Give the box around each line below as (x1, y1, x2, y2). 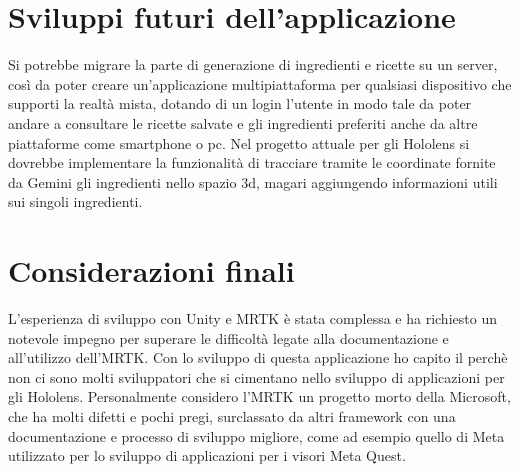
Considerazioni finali (8, 250, 295, 291)
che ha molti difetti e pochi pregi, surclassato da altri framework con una (8, 405, 456, 426)
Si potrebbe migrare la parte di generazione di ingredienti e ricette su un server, (8, 54, 498, 75)
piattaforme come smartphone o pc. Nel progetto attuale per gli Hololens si (8, 132, 470, 153)
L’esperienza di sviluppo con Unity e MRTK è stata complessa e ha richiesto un (8, 308, 497, 328)
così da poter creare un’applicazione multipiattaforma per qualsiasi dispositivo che (8, 73, 512, 94)
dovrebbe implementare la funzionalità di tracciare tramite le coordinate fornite (8, 152, 496, 173)
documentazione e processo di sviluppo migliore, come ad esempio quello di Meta (8, 425, 505, 446)
